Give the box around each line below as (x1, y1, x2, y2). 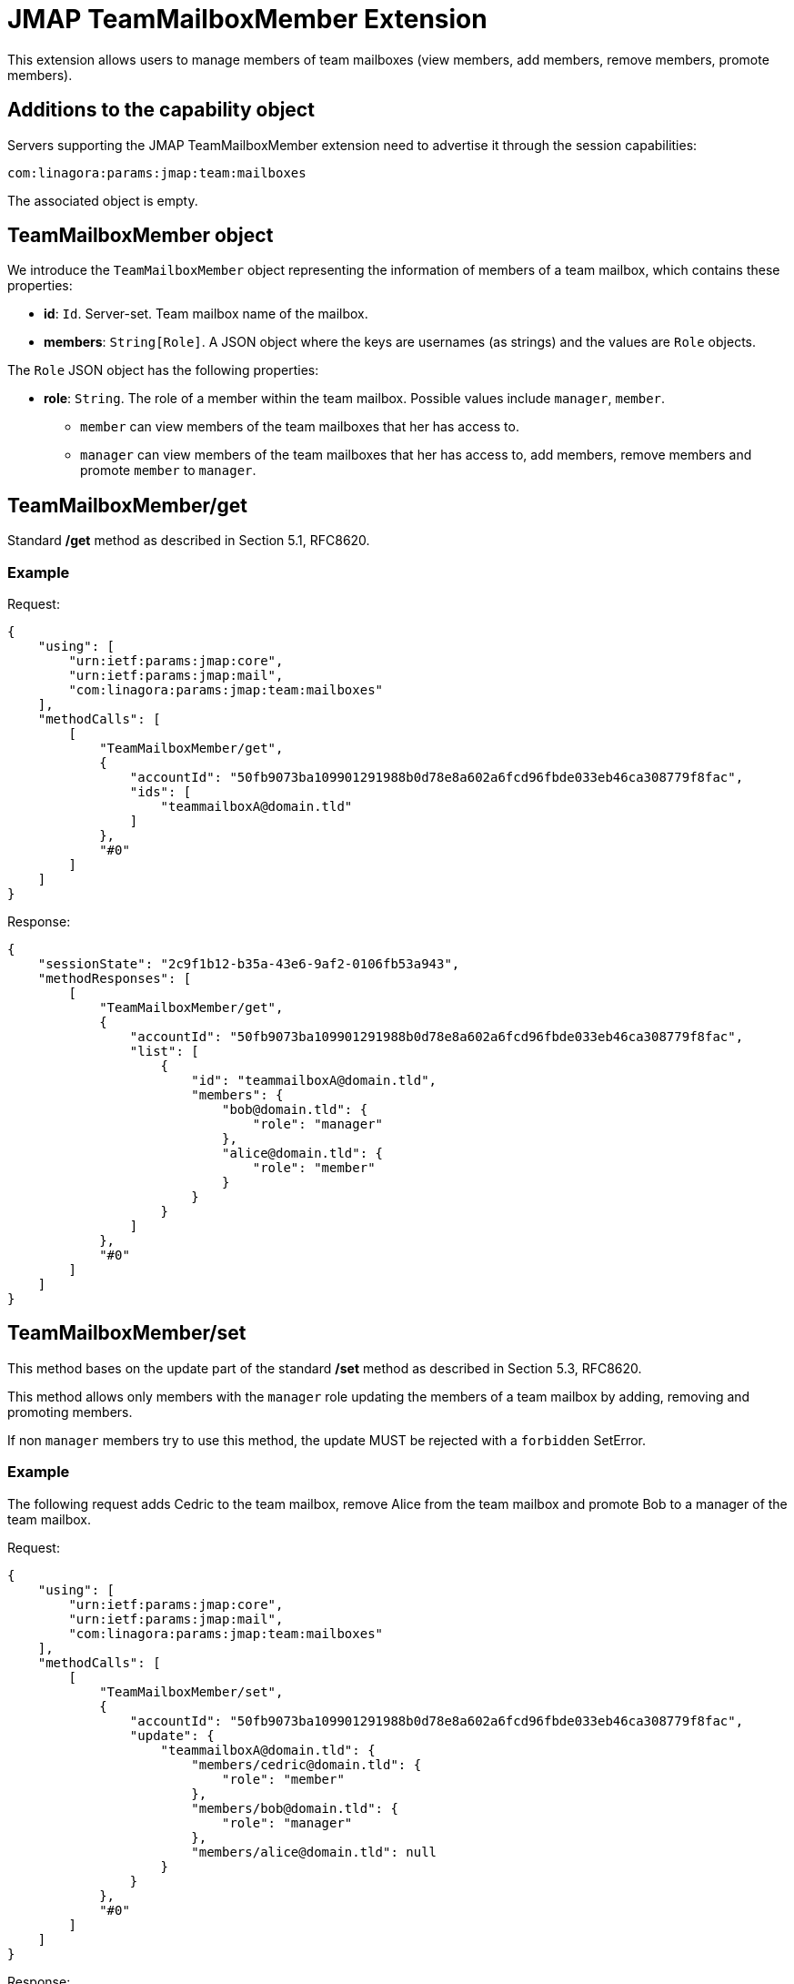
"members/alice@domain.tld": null (191, 1844, 437, 1859)
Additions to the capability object (7, 98, 315, 122)
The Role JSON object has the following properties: (7, 362, 319, 379)
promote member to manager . (80, 462, 256, 479)
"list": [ (129, 1044, 199, 1059)
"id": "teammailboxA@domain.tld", (191, 1073, 437, 1088)
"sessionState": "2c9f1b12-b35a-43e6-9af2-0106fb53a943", (37, 957, 460, 972)
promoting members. (7, 1403, 133, 1420)
